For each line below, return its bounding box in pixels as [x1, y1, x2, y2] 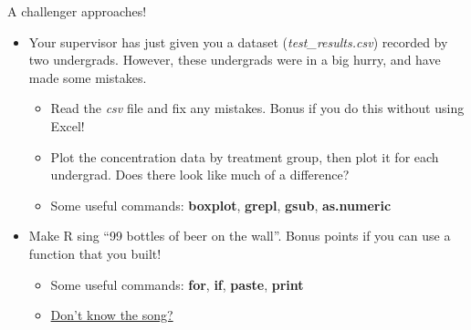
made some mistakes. [28, 67, 147, 87]
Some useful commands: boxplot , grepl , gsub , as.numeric [50, 195, 392, 214]
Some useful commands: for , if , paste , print [50, 274, 304, 294]
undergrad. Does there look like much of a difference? [50, 165, 350, 184]
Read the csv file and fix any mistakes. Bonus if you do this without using [50, 98, 465, 118]
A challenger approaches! [7, 2, 147, 20]
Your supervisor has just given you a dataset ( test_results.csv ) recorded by [28, 32, 448, 51]
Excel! [50, 116, 85, 135]
